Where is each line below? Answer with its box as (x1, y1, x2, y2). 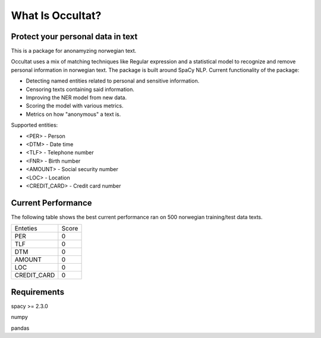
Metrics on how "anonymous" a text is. (26, 110, 121, 118)
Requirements (11, 287, 65, 297)
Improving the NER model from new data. (26, 94, 127, 101)
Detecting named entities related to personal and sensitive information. (26, 77, 200, 84)
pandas (11, 324, 30, 331)
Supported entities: (11, 122, 58, 129)
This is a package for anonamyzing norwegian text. (11, 48, 137, 55)
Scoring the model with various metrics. (26, 102, 124, 109)
